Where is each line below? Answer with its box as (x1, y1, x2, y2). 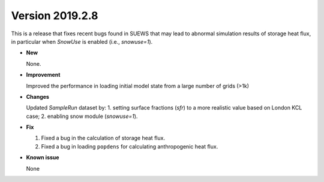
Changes (26, 93, 49, 100)
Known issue (26, 154, 59, 161)
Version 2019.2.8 (11, 9, 98, 22)
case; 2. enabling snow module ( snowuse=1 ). (26, 113, 138, 120)
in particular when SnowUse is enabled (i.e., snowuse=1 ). (11, 38, 153, 45)
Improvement (26, 71, 61, 78)
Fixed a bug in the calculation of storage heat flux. (41, 135, 165, 142)
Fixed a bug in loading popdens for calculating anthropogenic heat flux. (41, 142, 218, 150)
